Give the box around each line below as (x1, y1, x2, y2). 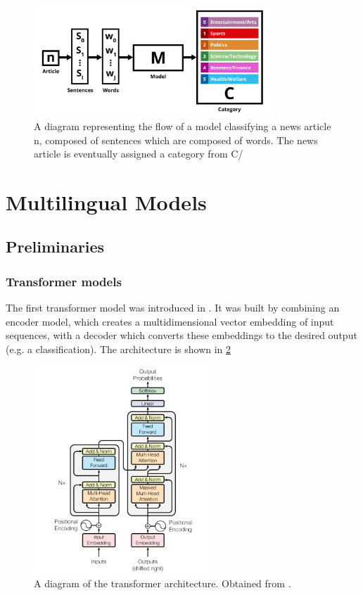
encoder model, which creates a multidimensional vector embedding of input (6, 314, 334, 328)
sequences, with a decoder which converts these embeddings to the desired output (6, 328, 357, 343)
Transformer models (6, 272, 122, 290)
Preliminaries (6, 236, 105, 257)
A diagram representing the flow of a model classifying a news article (34, 118, 331, 133)
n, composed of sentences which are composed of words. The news (34, 132, 318, 147)
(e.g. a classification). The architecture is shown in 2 (6, 341, 231, 356)
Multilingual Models (6, 187, 207, 216)
